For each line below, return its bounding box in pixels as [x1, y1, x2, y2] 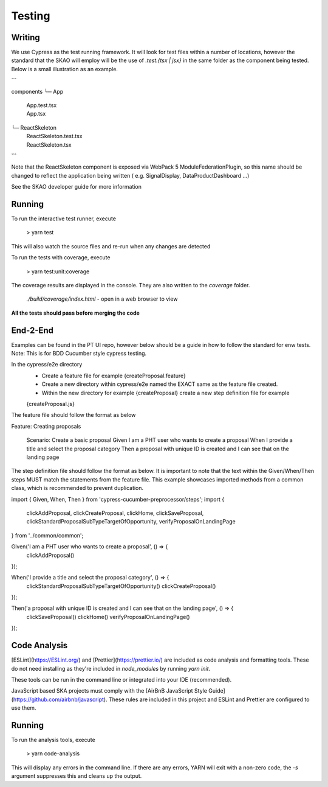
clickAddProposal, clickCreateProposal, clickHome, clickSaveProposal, [26, 509, 204, 517]
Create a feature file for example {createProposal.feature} [41, 372, 186, 379]
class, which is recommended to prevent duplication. [11, 484, 144, 492]
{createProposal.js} [26, 400, 75, 408]
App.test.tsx [26, 102, 57, 109]
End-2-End [11, 325, 54, 335]
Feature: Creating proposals [11, 422, 81, 430]
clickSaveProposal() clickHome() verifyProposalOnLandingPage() [26, 613, 191, 620]
